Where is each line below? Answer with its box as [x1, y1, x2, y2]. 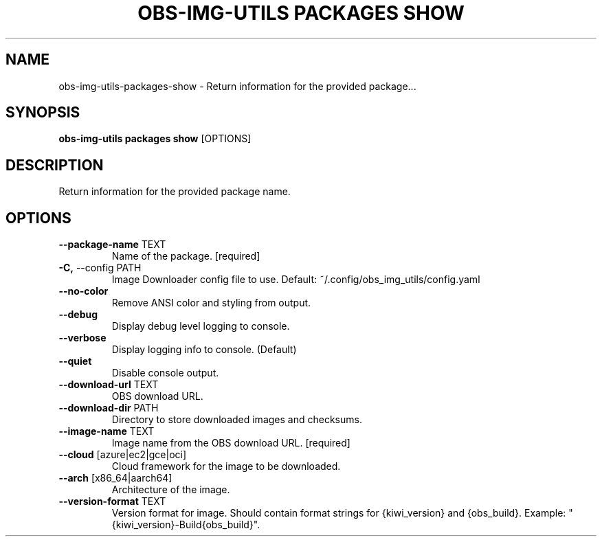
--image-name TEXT [58, 425, 155, 438]
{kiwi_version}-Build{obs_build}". [111, 519, 260, 531]
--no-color [58, 285, 109, 297]
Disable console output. [111, 367, 219, 379]
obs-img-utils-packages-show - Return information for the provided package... [58, 80, 416, 92]
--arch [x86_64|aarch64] [58, 472, 172, 484]
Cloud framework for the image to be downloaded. [111, 460, 341, 473]
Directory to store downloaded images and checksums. [111, 414, 362, 426]
